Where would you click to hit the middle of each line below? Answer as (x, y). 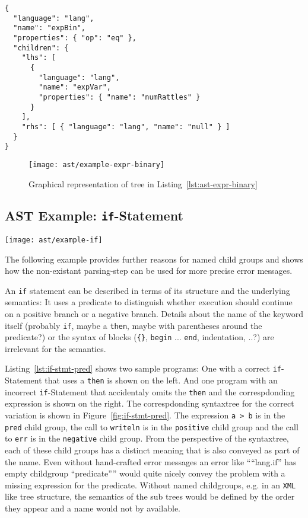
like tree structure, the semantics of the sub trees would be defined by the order (150, 496)
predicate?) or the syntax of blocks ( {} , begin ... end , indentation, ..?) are (139, 337)
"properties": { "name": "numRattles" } (120, 97)
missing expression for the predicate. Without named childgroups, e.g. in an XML (150, 485)
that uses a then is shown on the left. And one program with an (161, 380)
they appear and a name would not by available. (93, 508)
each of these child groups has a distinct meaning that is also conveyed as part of (152, 450)
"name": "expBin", (50, 28)
